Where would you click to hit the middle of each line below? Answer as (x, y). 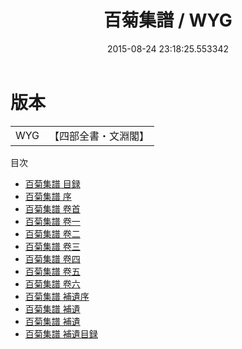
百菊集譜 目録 (52, 183)
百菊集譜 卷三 (52, 246)
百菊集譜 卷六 (52, 283)
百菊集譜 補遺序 (57, 296)
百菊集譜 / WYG (168, 20)
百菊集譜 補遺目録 (61, 333)
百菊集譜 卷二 (52, 233)
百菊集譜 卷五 (52, 271)
